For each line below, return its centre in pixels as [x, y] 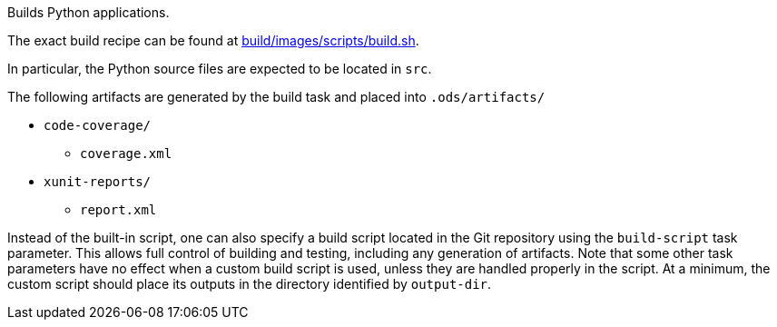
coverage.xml [126, 154]
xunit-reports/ [98, 182]
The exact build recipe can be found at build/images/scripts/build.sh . [213, 40]
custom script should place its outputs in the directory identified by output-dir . [250, 284]
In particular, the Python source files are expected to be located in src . [220, 69]
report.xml [118, 210]
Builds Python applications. [89, 12]
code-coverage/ [98, 125]
